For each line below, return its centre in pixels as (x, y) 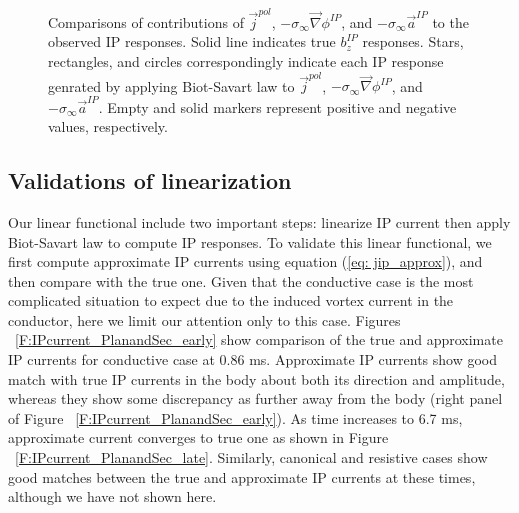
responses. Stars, (413, 41)
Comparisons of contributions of (146, 21)
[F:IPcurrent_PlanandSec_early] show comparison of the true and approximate (259, 339)
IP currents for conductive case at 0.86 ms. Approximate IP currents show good (253, 359)
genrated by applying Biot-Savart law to (171, 85)
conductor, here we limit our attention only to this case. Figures (204, 319)
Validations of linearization (150, 180)
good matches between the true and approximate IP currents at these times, (242, 476)
